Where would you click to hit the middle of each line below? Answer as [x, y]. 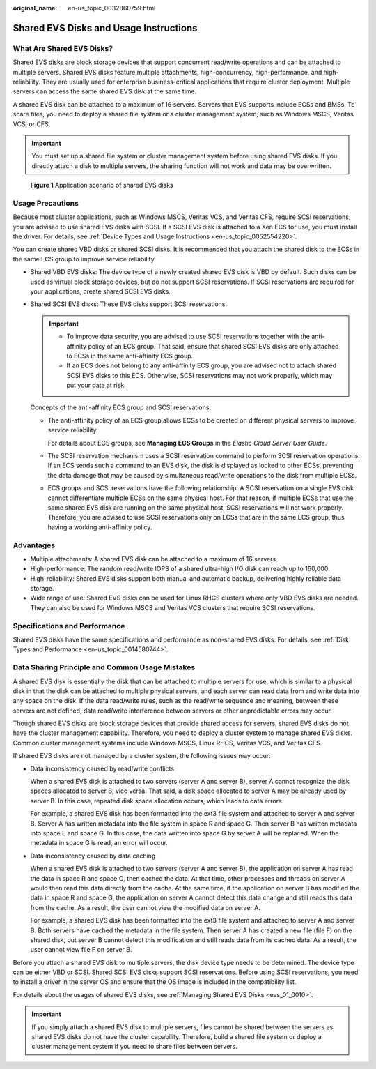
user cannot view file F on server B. [81, 950]
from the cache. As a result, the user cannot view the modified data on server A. [145, 907]
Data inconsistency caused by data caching [93, 856]
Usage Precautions [46, 203]
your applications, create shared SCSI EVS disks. [100, 291]
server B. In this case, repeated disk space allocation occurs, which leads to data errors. [157, 801]
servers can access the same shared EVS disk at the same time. [105, 91]
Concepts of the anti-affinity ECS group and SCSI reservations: [121, 407]
